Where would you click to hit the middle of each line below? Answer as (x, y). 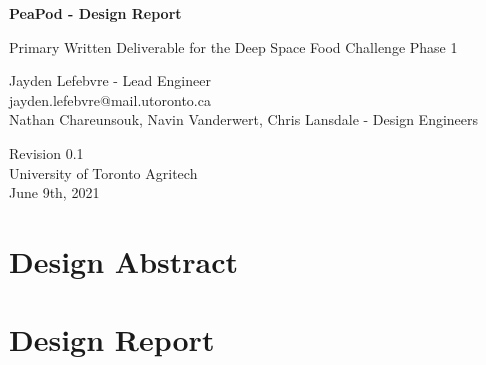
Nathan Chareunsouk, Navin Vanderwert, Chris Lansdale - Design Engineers (244, 119)
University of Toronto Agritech (103, 172)
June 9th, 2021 (54, 192)
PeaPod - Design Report (95, 13)
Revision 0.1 (46, 152)
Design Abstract (124, 260)
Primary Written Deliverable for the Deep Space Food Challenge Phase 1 (233, 46)
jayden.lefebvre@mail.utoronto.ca (110, 99)
